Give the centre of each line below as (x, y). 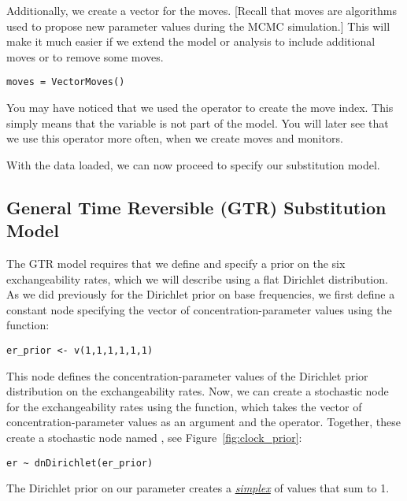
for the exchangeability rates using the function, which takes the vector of (184, 406)
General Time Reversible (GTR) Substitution (196, 207)
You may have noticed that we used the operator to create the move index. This (200, 108)
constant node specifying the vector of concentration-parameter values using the (199, 309)
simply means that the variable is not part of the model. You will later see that (198, 122)
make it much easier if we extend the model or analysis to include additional (191, 41)
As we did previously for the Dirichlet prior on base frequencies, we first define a (201, 294)
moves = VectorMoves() (66, 82)
